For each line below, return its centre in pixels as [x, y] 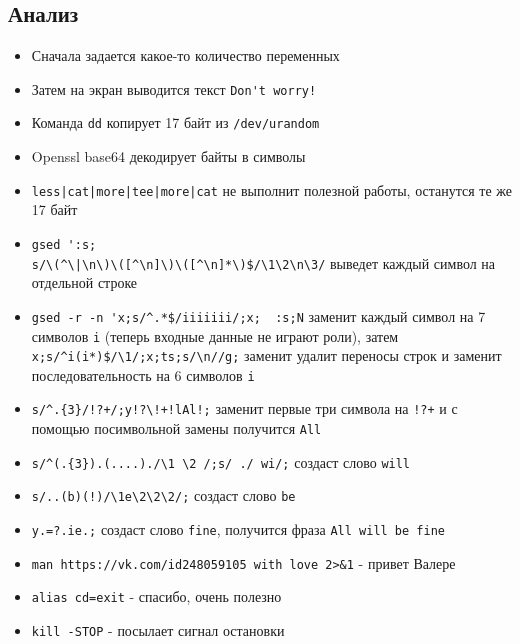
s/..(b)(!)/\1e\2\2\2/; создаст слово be [163, 495]
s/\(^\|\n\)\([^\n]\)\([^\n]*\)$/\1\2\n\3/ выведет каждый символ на [263, 262]
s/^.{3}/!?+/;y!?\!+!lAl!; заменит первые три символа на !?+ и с [244, 408]
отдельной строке [84, 282]
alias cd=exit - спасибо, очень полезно [156, 596]
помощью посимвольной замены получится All [176, 428]
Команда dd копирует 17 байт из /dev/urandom [175, 122]
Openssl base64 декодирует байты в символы [168, 156]
